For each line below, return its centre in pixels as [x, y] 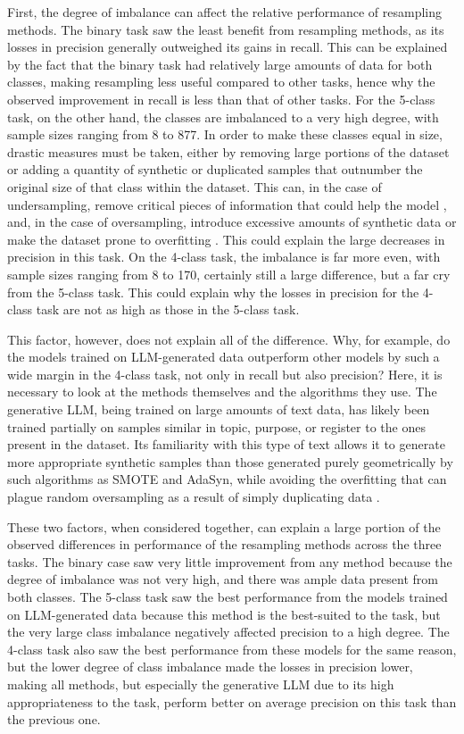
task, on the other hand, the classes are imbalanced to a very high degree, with [223, 117]
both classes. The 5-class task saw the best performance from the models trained [228, 596]
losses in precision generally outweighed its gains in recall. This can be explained [228, 47]
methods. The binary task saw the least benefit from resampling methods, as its [226, 29]
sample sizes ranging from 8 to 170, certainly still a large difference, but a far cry [229, 274]
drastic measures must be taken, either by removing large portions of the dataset [228, 151]
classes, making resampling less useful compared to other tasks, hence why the [221, 82]
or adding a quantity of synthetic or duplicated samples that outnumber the [215, 169]
